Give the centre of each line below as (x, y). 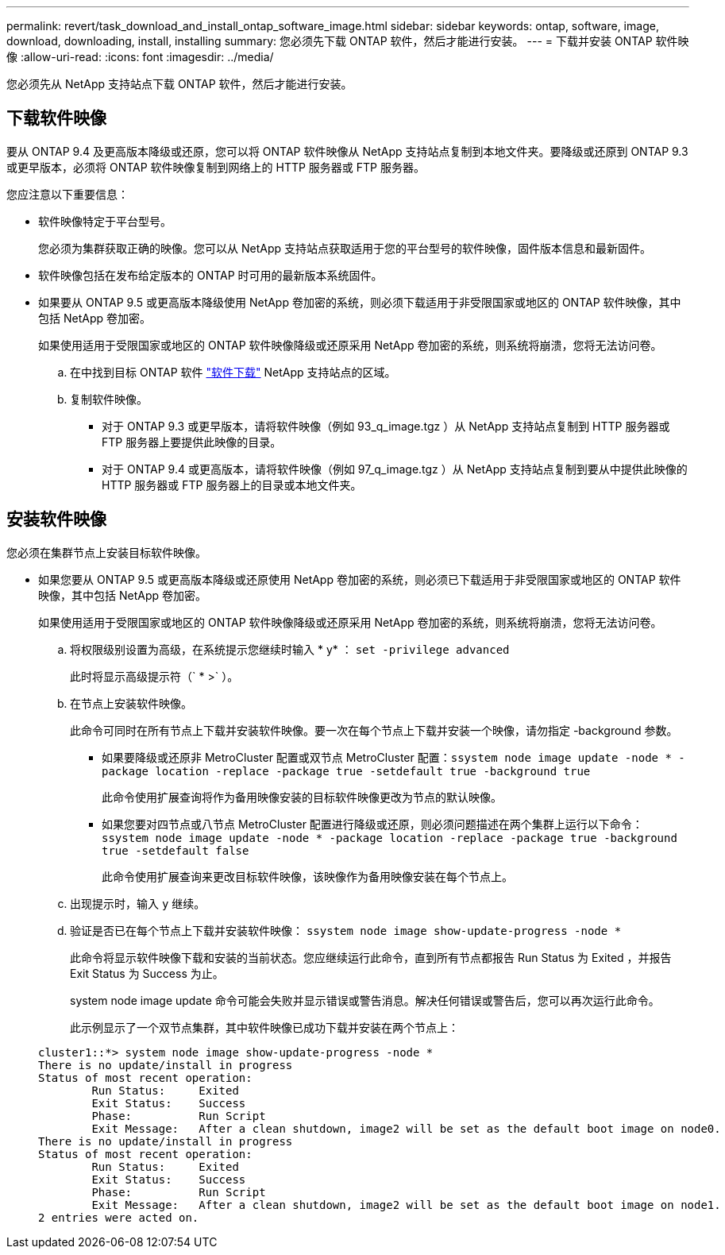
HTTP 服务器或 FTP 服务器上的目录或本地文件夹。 (232, 485)
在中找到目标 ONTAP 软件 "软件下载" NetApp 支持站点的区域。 (233, 372)
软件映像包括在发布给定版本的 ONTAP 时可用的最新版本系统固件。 (210, 275)
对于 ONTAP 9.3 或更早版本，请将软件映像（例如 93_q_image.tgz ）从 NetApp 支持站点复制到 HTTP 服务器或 (386, 426)
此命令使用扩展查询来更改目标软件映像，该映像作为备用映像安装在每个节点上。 (307, 876)
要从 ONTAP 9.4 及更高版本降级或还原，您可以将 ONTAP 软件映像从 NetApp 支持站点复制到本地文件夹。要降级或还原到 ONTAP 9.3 (347, 151)
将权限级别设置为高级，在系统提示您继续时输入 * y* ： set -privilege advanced (290, 649)
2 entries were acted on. (119, 1217)
